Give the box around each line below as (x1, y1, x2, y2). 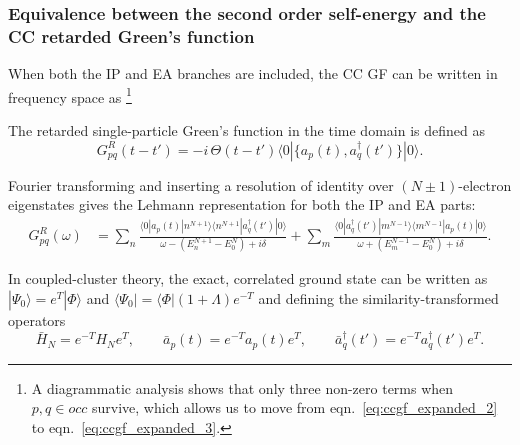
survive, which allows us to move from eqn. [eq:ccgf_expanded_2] (92, 397, 498, 418)
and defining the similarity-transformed (258, 288, 499, 309)
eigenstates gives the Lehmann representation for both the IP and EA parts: (8, 194, 476, 215)
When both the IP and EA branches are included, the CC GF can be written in (8, 63, 498, 84)
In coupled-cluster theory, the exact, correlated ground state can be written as (8, 268, 488, 289)
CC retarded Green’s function (8, 23, 255, 48)
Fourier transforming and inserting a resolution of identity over (8, 174, 394, 195)
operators (8, 310, 66, 331)
